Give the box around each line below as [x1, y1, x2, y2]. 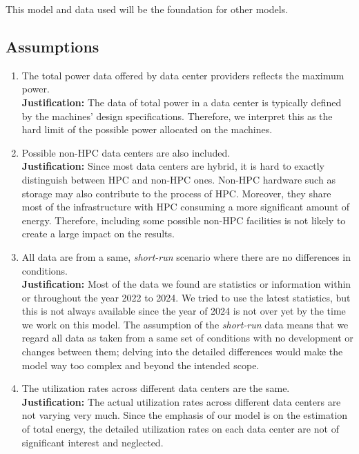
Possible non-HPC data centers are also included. [21, 145, 231, 159]
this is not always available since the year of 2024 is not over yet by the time [21, 304, 346, 318]
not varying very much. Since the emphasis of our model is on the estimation [21, 408, 348, 422]
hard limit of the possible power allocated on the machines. [21, 122, 273, 137]
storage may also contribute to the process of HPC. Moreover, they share [21, 186, 331, 200]
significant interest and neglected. [21, 435, 164, 449]
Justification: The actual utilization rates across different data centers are [21, 394, 341, 408]
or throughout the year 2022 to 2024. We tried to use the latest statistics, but [21, 290, 351, 304]
